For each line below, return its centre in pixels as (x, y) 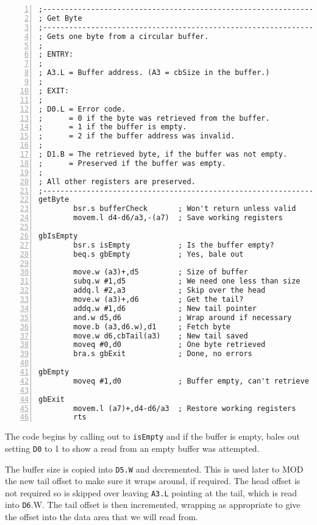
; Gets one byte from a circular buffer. (124, 36)
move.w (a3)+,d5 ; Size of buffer (161, 272)
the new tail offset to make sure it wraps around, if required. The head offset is (153, 481)
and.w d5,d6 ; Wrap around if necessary (183, 317)
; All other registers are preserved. (117, 181)
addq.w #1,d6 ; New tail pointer (165, 308)
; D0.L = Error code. (82, 109)
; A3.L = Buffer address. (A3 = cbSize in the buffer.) (154, 73)
